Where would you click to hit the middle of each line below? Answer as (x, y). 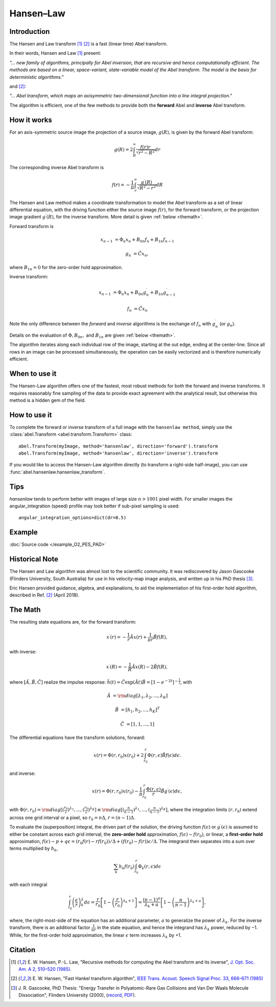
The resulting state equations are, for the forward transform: (73, 622)
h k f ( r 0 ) (127, 867)
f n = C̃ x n (137, 309)
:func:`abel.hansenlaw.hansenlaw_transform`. (57, 472)
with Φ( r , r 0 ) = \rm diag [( (37, 810)
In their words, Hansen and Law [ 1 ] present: (55, 53)
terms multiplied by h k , (34, 849)
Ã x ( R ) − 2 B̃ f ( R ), (150, 667)
